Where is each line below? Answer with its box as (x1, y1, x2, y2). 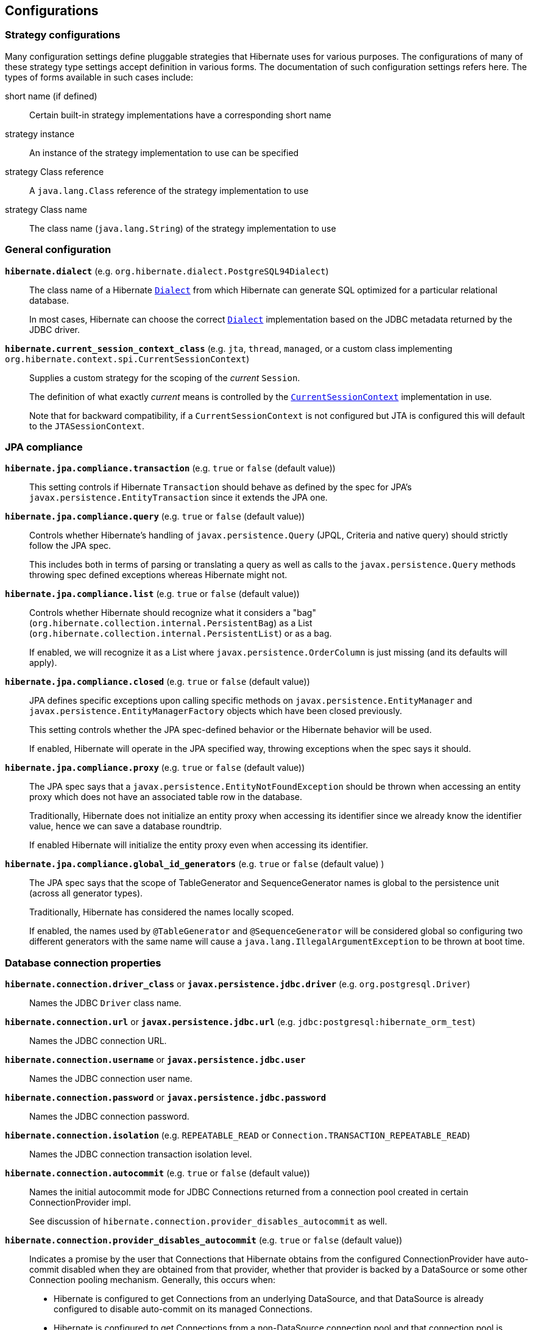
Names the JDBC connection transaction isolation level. (29, 1149, 252, 1160)
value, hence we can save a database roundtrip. (29, 821, 222, 832)
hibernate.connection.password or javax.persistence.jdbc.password (5, 1092, 327, 1103)
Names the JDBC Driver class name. (29, 998, 182, 1009)
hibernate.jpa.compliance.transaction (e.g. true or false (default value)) (5, 463, 336, 474)
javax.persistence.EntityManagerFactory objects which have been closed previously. (29, 706, 403, 717)
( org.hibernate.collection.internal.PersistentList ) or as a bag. (29, 628, 332, 639)
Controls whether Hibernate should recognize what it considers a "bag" (29, 607, 316, 618)
